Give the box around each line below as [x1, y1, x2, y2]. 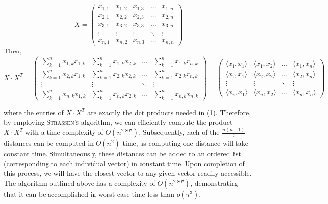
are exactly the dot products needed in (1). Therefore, [87, 107, 251, 117]
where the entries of [4, 107, 64, 117]
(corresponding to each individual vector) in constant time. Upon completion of [4, 158, 245, 168]
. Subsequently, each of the [139, 127, 220, 137]
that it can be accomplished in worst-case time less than [4, 189, 175, 199]
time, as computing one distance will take [122, 138, 249, 148]
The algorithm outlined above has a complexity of [4, 178, 155, 188]
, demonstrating [190, 178, 238, 188]
